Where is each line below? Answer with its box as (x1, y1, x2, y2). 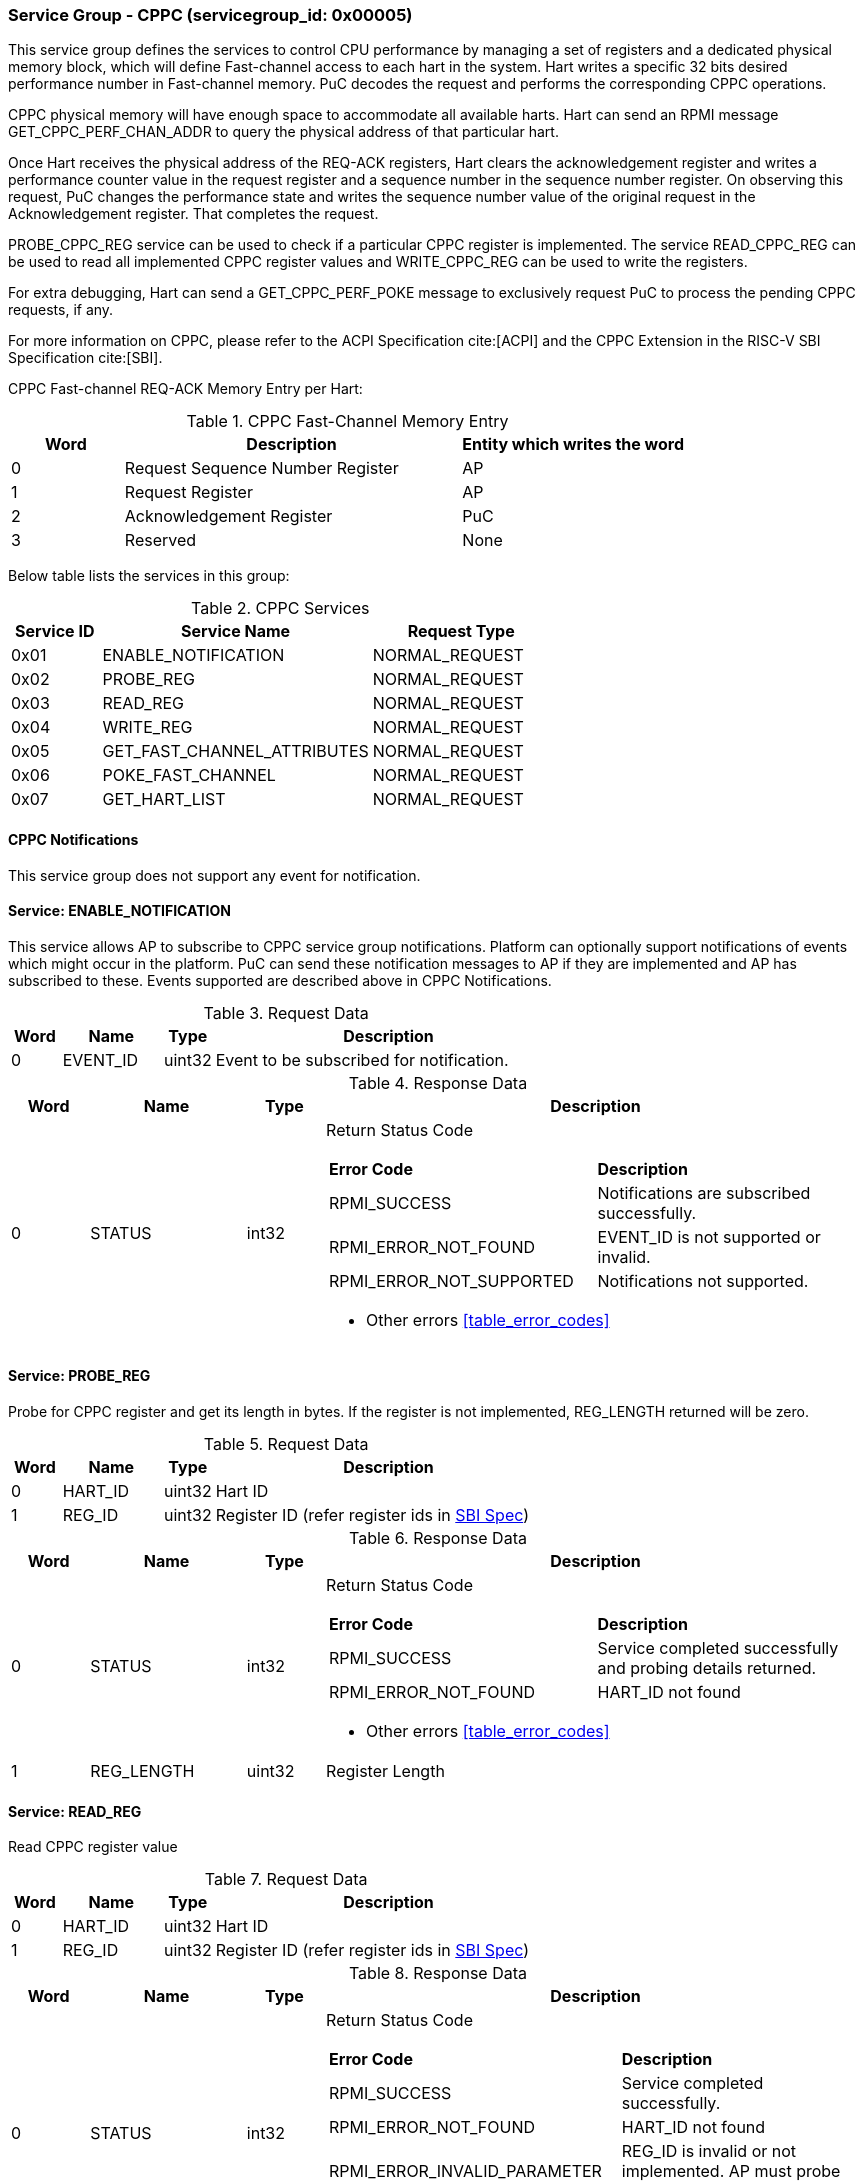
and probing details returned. (597, 1658, 817, 1679)
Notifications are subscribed (597, 1182, 811, 1203)
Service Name (181, 621, 291, 642)
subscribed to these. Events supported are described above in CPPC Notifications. (8, 971, 552, 989)
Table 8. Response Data (348, 1963, 528, 1984)
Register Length (326, 1761, 445, 1782)
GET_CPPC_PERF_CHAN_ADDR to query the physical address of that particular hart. (8, 123, 559, 141)
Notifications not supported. (597, 1270, 809, 1291)
